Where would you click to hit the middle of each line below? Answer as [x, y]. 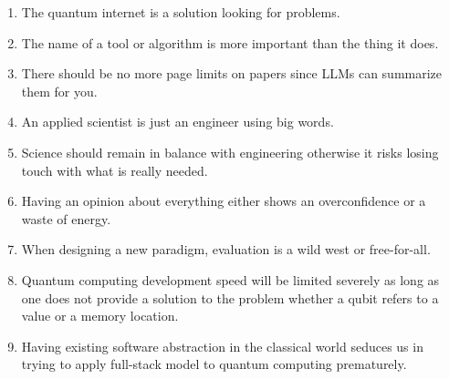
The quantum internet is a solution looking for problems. [181, 12]
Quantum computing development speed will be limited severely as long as [230, 279]
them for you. [59, 91]
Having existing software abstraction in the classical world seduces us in [222, 346]
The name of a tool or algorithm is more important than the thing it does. [230, 42]
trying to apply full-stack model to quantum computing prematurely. [214, 364]
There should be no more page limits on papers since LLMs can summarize [232, 73]
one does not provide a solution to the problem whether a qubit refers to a [230, 297]
